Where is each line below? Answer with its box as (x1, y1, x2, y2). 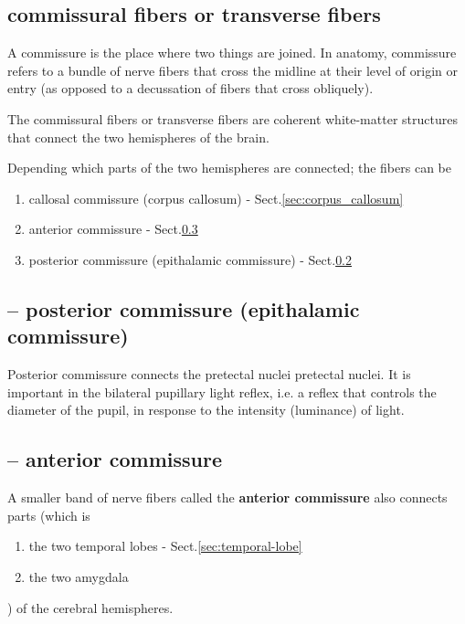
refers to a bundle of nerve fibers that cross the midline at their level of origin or (7, 60, 458, 79)
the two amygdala (28, 566, 129, 586)
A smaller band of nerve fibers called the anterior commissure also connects (7, 488, 448, 507)
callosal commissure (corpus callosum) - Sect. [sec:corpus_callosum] (28, 188, 404, 207)
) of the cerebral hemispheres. (7, 598, 174, 617)
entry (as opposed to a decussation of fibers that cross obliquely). (7, 79, 374, 98)
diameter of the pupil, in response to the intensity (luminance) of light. (7, 400, 405, 419)
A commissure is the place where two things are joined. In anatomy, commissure (7, 43, 457, 62)
